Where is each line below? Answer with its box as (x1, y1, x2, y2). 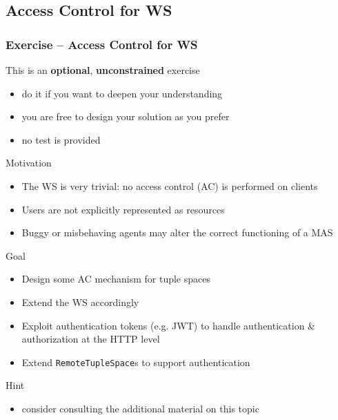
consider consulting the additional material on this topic (21, 401, 259, 415)
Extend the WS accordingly (21, 294, 139, 309)
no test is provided (21, 132, 101, 146)
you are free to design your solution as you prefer (21, 109, 230, 124)
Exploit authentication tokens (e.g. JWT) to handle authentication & (21, 318, 315, 332)
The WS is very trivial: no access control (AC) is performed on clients (21, 178, 318, 193)
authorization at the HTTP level (21, 332, 160, 346)
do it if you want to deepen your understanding (21, 86, 223, 100)
